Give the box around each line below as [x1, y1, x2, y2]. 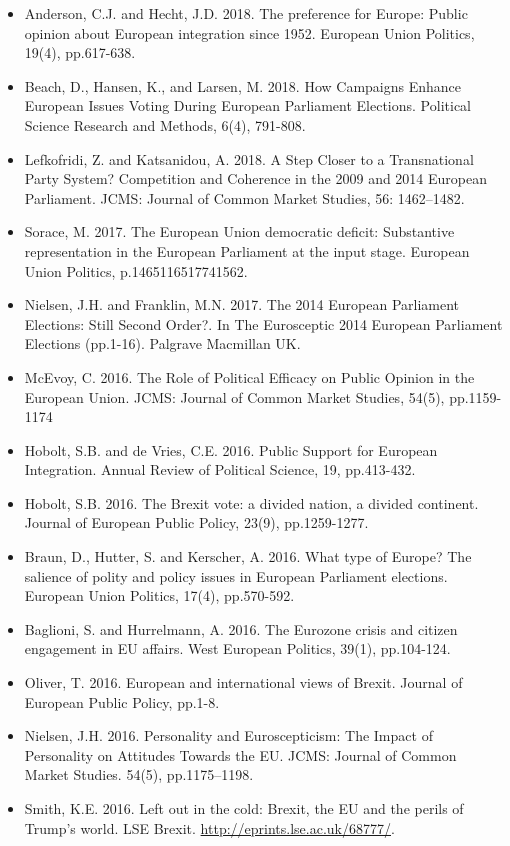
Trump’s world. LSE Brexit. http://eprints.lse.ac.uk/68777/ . [24, 817, 395, 838]
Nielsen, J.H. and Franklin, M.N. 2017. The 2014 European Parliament [24, 294, 460, 315]
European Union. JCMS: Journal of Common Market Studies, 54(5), [24, 386, 445, 407]
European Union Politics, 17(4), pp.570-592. [24, 585, 295, 606]
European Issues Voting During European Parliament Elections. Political [24, 95, 471, 116]
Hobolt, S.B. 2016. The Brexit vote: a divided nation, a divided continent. [24, 492, 479, 513]
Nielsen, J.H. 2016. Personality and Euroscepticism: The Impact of [24, 725, 433, 746]
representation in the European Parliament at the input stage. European [24, 240, 470, 261]
